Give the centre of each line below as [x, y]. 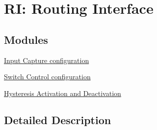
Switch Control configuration [47, 77]
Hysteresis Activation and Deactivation [63, 93]
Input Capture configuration [47, 60]
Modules [26, 39]
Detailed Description [58, 119]
